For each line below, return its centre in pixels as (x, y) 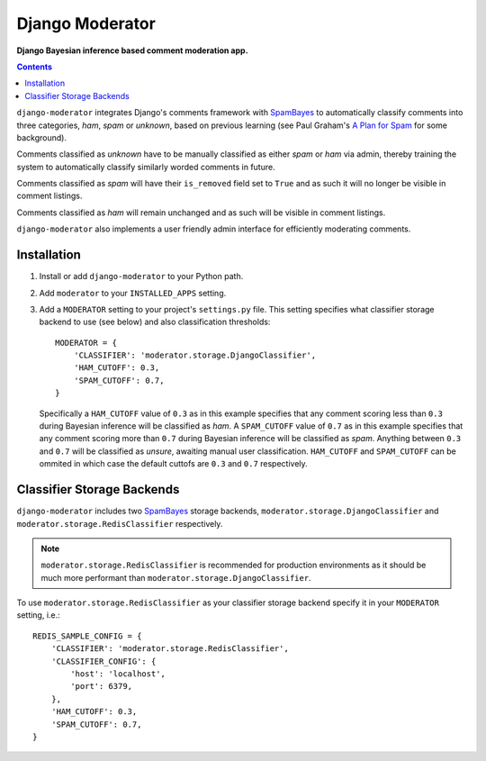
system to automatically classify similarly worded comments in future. (146, 167)
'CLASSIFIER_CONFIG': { (103, 661)
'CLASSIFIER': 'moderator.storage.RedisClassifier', (170, 649)
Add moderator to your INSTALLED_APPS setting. (133, 293)
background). (42, 137)
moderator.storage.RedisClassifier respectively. (120, 523)
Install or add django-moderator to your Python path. (141, 276)
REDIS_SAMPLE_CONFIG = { (87, 636)
